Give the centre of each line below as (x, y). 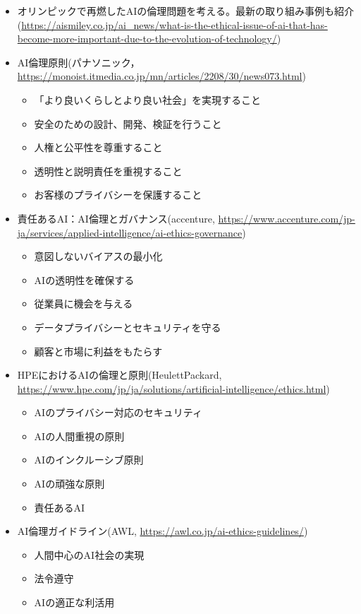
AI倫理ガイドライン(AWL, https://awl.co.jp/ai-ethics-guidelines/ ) (163, 531)
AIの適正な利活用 (74, 602)
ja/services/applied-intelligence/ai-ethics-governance (130, 232)
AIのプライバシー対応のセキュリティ (118, 412)
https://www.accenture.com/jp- (287, 218)
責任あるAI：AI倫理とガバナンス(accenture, (116, 218)
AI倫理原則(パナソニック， (79, 62)
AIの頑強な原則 (69, 484)
